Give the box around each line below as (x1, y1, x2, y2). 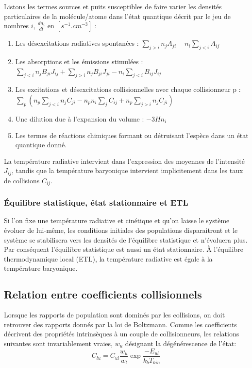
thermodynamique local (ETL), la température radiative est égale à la (4, 253, 213, 263)
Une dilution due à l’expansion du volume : (15, 113, 144, 123)
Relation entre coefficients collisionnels (4, 287, 202, 302)
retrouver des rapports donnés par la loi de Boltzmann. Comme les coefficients (4, 319, 237, 329)
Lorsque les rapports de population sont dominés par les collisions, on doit (4, 310, 225, 320)
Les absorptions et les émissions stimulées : (15, 56, 143, 66)
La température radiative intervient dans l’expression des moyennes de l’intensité (4, 156, 245, 166)
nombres (4, 20, 29, 31)
